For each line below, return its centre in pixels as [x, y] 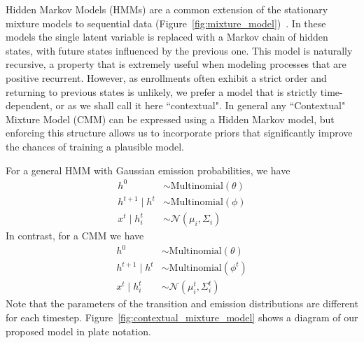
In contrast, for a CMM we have [75, 236]
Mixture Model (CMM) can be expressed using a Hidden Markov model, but [170, 119]
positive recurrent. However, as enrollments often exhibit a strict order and [166, 77]
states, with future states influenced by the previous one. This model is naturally [179, 50]
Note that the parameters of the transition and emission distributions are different [182, 303]
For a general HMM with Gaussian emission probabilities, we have [148, 170]
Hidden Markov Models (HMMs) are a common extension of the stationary [167, 9]
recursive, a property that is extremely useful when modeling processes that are [176, 64]
